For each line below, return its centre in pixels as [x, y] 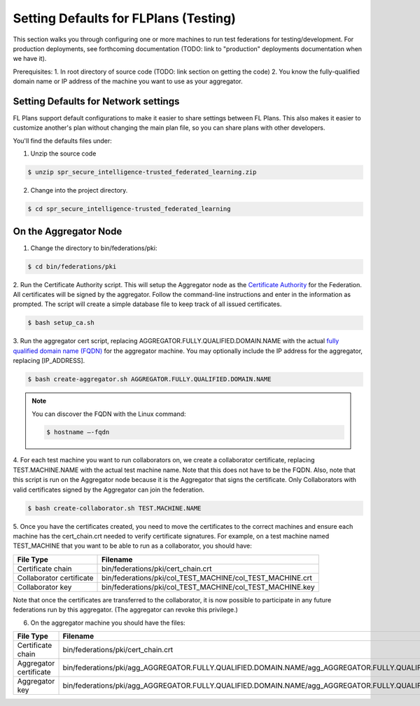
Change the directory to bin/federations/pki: [94, 248]
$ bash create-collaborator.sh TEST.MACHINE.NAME [114, 508]
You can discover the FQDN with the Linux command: [109, 414]
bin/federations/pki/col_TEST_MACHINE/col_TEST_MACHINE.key [208, 587]
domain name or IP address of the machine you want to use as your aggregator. [128, 81]
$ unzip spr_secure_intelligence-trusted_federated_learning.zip [142, 172]
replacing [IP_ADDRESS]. [49, 361]
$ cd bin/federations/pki [72, 267]
